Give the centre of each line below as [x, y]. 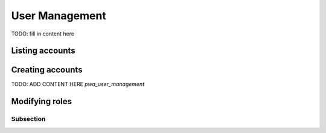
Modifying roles [42, 101]
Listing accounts [43, 51]
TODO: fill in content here [43, 34]
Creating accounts [47, 70]
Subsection [28, 119]
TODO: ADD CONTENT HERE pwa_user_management [78, 84]
